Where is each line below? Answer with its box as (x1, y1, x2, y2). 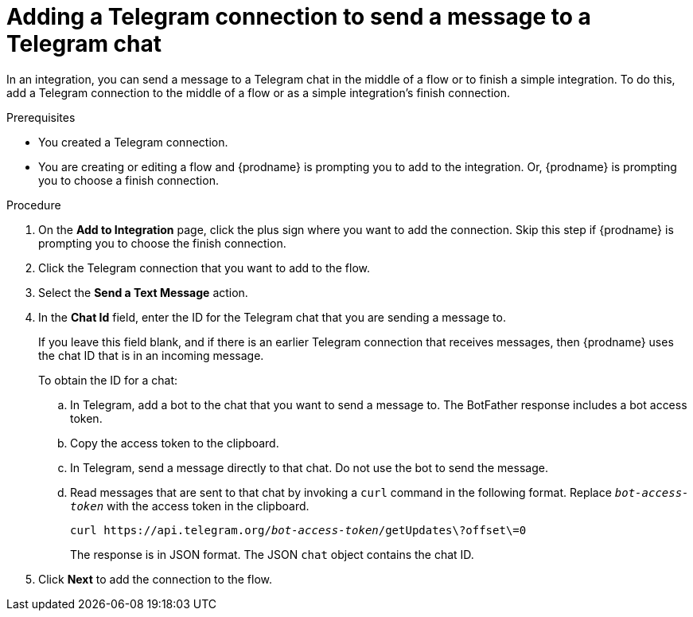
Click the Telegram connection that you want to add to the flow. (38, 260, 371, 275)
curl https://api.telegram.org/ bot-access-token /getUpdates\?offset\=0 (70, 523, 527, 537)
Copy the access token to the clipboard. (70, 435, 279, 450)
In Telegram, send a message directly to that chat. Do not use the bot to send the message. (70, 460, 548, 474)
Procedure (6, 197, 61, 212)
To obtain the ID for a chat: (38, 373, 178, 387)
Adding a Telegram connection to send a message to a (6, 3, 591, 30)
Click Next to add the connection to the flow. (38, 572, 273, 586)
